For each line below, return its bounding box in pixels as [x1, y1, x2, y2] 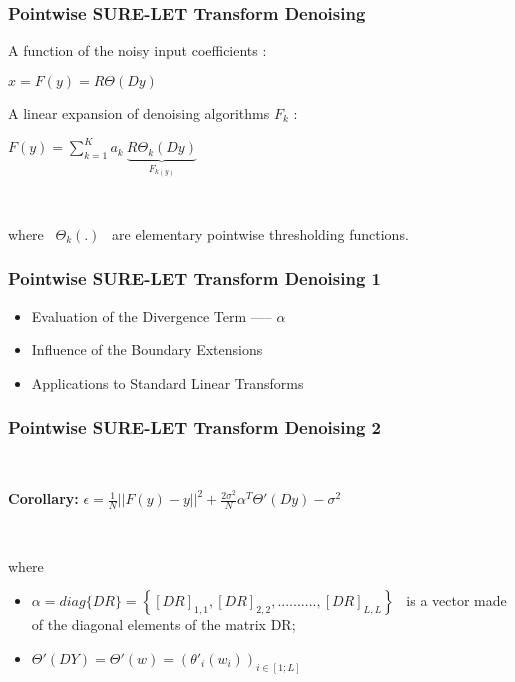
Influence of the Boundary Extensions [31, 339, 263, 360]
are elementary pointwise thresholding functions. [112, 223, 409, 244]
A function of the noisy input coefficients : [8, 40, 267, 61]
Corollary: [8, 488, 79, 509]
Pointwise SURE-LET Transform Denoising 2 [8, 415, 381, 440]
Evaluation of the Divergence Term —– [31, 305, 272, 326]
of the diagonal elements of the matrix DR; [31, 614, 296, 635]
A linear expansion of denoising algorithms [8, 103, 270, 124]
